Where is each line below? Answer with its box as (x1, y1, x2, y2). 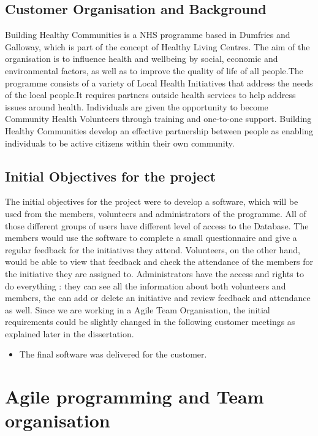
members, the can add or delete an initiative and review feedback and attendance (5, 291, 311, 304)
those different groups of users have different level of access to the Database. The (5, 219, 309, 232)
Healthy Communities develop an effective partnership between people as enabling (5, 124, 314, 137)
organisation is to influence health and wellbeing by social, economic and (5, 52, 278, 65)
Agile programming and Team (5, 384, 264, 409)
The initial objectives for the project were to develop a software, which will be (5, 195, 298, 208)
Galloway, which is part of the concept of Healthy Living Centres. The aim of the (5, 40, 310, 53)
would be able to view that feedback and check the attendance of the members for (5, 255, 313, 268)
